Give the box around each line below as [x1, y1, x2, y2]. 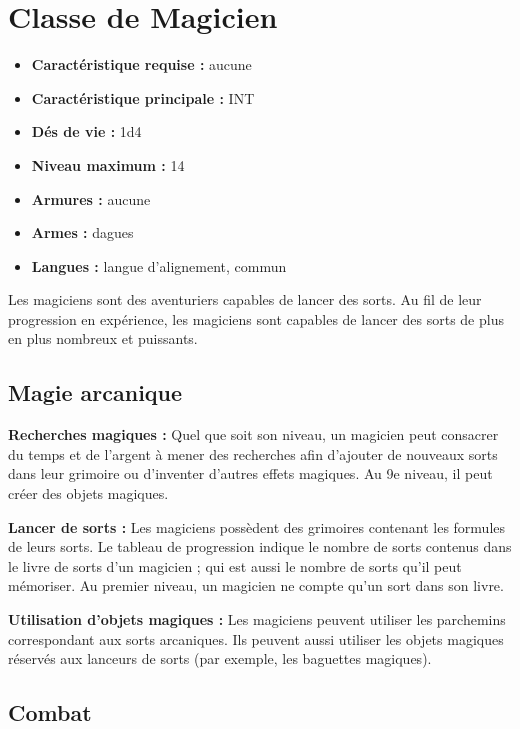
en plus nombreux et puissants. [8, 328, 198, 349]
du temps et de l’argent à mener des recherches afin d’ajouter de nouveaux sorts [8, 443, 498, 464]
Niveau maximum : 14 [31, 154, 185, 175]
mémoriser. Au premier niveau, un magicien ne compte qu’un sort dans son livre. [8, 575, 504, 596]
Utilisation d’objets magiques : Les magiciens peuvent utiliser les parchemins [8, 609, 506, 630]
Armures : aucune [31, 188, 151, 209]
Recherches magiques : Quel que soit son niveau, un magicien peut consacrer [8, 424, 499, 445]
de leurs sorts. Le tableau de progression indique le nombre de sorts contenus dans [8, 536, 512, 557]
